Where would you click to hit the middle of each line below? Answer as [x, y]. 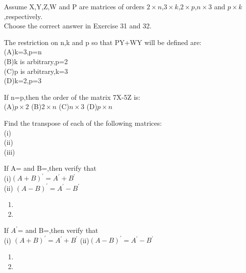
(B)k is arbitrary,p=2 [36, 61]
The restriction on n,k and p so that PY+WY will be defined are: [103, 42]
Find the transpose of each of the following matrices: [83, 123]
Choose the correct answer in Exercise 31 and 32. [78, 26]
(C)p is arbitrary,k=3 [36, 71]
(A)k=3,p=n [23, 52]
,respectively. [23, 16]
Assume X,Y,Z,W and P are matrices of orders [74, 6]
